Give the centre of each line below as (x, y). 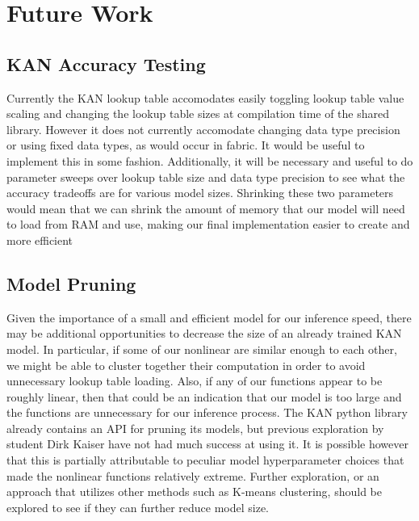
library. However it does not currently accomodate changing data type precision (203, 129)
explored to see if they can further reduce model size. (138, 507)
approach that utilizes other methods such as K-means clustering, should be (194, 492)
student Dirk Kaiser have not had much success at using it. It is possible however (207, 444)
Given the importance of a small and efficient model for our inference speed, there (209, 317)
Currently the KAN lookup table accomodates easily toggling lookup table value (205, 97)
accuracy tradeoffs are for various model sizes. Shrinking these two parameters (200, 193)
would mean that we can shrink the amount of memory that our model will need (206, 208)
